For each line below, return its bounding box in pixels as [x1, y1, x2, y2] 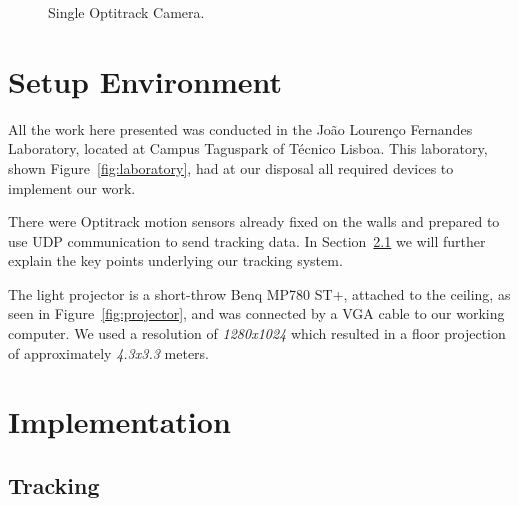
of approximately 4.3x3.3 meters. [8, 342, 209, 363]
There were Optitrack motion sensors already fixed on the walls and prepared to [8, 211, 500, 232]
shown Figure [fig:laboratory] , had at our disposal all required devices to [8, 157, 454, 178]
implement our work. [8, 177, 136, 198]
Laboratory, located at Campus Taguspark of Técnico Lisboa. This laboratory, [8, 138, 488, 159]
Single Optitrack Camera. [48, 2, 205, 22]
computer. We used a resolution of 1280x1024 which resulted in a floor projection [8, 323, 506, 344]
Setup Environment [8, 60, 283, 101]
